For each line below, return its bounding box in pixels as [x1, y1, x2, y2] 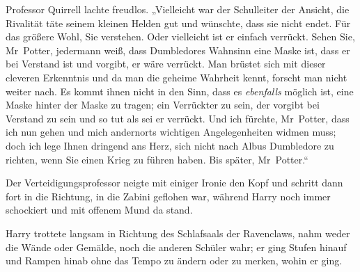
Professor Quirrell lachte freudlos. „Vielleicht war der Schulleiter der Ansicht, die [6, 2, 350, 16]
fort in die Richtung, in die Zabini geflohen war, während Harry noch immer [6, 189, 331, 203]
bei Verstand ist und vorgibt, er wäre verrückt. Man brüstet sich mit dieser [6, 56, 326, 71]
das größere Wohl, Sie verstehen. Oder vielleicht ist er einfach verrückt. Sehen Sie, [6, 29, 355, 44]
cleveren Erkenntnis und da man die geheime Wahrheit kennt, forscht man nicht [6, 70, 347, 84]
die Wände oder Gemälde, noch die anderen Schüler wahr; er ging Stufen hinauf [6, 239, 347, 254]
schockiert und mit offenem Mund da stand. [6, 202, 193, 217]
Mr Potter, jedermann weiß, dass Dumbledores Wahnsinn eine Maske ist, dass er [6, 42, 350, 57]
